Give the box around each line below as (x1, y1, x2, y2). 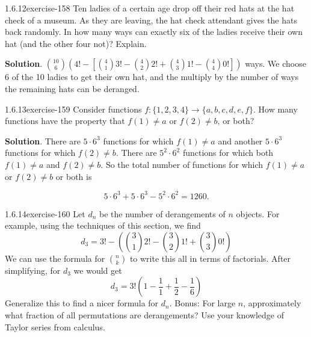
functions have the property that (5, 114, 125, 127)
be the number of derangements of (99, 207, 226, 220)
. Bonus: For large (169, 297, 236, 309)
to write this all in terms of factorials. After (129, 252, 291, 264)
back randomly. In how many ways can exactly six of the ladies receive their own (5, 25, 303, 38)
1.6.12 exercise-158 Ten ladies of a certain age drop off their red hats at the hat (5, 2, 295, 14)
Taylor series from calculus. (5, 320, 105, 333)
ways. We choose (245, 57, 306, 70)
